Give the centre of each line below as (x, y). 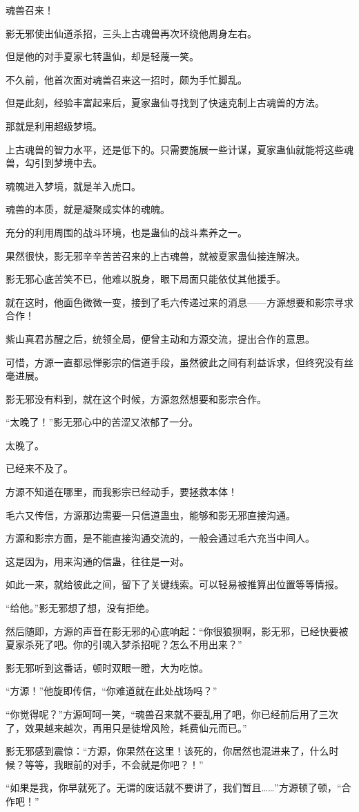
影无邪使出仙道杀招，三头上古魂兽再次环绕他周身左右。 (131, 33)
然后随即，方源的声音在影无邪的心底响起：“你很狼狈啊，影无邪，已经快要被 (177, 631)
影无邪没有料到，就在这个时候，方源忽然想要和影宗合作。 (136, 398)
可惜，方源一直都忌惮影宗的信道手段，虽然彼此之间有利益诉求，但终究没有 (175, 362)
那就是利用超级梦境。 (54, 125)
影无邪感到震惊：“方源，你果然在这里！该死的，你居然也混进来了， (158, 751)
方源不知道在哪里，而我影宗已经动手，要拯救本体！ (122, 492)
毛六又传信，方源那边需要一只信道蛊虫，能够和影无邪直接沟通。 (151, 514)
